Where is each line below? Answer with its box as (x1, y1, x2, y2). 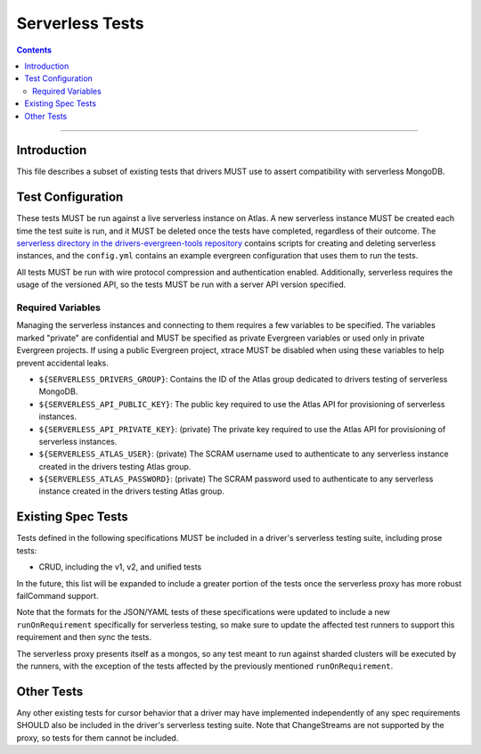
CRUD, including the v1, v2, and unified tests (38, 561, 202, 572)
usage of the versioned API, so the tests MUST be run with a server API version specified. (16, 279, 346, 290)
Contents (16, 45, 53, 55)
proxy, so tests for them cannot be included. (16, 732, 179, 743)
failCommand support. (16, 590, 99, 601)
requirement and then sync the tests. (16, 632, 152, 643)
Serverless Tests (16, 13, 144, 33)
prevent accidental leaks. (16, 357, 109, 368)
